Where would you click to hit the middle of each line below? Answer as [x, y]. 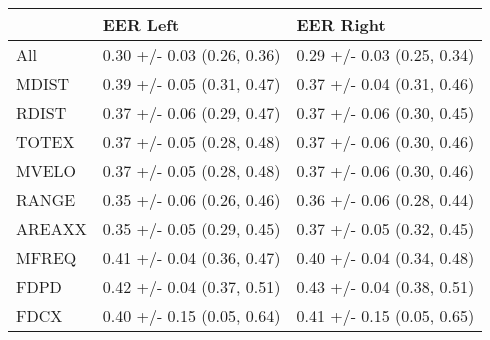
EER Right [341, 24]
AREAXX [51, 228]
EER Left [141, 24]
